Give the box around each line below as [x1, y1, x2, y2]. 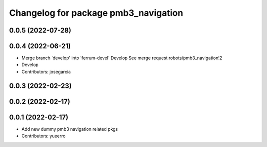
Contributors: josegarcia [21, 69, 71, 74]
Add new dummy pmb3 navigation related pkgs [21, 126, 118, 132]
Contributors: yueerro [21, 133, 66, 139]
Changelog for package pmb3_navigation [9, 7, 183, 18]
